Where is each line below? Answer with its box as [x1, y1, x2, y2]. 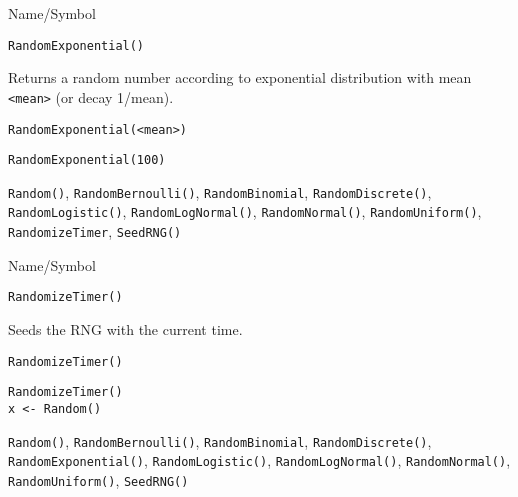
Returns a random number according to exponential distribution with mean [8, 67, 472, 88]
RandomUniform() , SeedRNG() [8, 469, 189, 490]
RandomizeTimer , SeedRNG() [8, 221, 182, 242]
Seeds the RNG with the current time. [8, 319, 243, 340]
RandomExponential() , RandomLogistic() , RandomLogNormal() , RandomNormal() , [8, 450, 511, 471]
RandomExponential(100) [8, 153, 166, 168]
